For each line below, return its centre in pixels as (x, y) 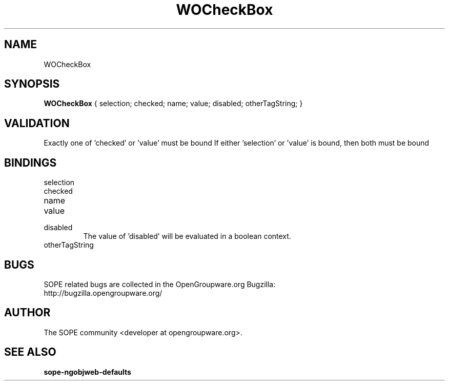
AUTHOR (27, 313)
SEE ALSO (30, 352)
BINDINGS (30, 163)
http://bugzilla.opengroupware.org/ (103, 293)
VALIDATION (37, 123)
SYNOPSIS (32, 84)
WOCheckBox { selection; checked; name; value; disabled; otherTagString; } (173, 104)
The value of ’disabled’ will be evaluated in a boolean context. (187, 236)
